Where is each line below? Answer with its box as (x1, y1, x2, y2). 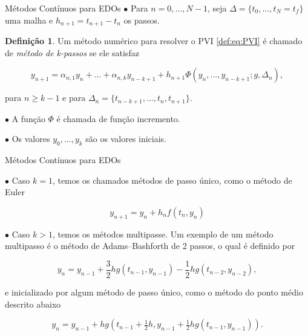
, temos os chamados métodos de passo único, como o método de (52, 173, 292, 186)
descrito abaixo (5, 297, 61, 310)
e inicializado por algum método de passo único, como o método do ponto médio (5, 285, 303, 298)
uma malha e (5, 13, 53, 26)
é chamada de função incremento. (56, 112, 180, 124)
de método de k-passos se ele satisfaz (5, 46, 139, 59)
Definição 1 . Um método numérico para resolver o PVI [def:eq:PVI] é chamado (5, 34, 303, 47)
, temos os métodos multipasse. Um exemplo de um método (52, 227, 274, 240)
